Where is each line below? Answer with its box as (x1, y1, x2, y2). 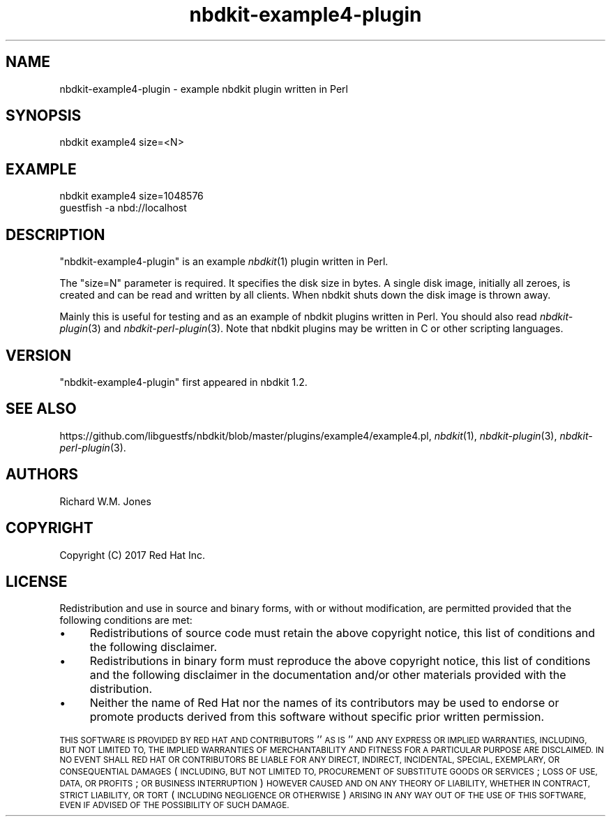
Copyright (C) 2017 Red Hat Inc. (59, 548, 205, 561)
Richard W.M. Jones (59, 495, 151, 507)
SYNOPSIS (6, 107, 82, 125)
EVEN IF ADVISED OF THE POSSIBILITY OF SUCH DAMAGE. (59, 800, 289, 811)
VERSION (6, 346, 72, 364)
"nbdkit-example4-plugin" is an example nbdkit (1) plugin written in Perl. (59, 255, 389, 268)
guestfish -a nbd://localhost (59, 202, 187, 214)
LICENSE (6, 572, 68, 590)
